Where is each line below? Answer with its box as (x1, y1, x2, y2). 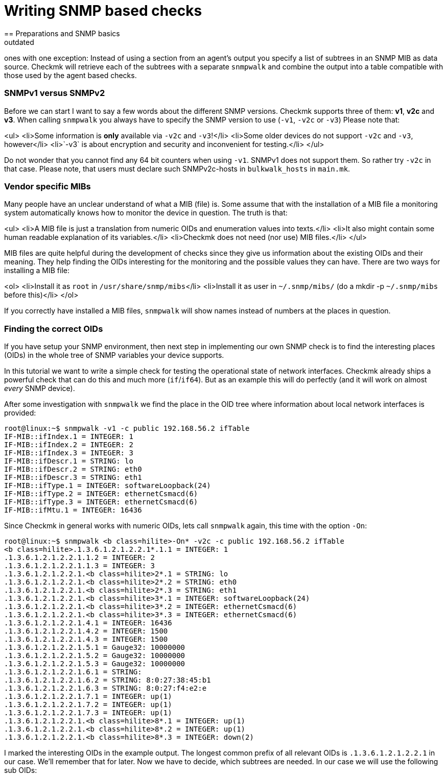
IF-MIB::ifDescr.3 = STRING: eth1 (4, 473, 142, 481)
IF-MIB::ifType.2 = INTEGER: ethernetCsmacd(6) (4, 490, 198, 498)
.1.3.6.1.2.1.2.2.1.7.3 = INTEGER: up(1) (4, 709, 172, 717)
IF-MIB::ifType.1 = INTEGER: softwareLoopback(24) (4, 481, 211, 490)
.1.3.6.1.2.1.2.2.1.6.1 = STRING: (4, 668, 142, 676)
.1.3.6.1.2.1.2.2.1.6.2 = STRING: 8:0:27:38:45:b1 (4, 676, 211, 684)
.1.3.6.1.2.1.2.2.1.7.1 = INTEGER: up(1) (4, 692, 172, 700)
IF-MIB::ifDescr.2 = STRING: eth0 (4, 465, 142, 473)
